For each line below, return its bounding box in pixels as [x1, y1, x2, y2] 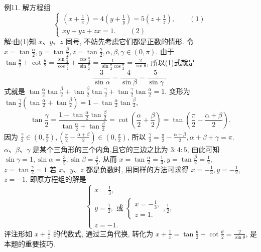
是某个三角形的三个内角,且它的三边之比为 [32, 144, 168, 154]
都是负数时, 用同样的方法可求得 [86, 164, 189, 174]
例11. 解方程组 [4, 2, 51, 12]
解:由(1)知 [4, 36, 36, 47]
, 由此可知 [187, 144, 220, 154]
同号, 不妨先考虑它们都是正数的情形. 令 [65, 36, 194, 47]
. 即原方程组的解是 [26, 174, 86, 184]
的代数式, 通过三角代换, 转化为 [53, 228, 154, 238]
